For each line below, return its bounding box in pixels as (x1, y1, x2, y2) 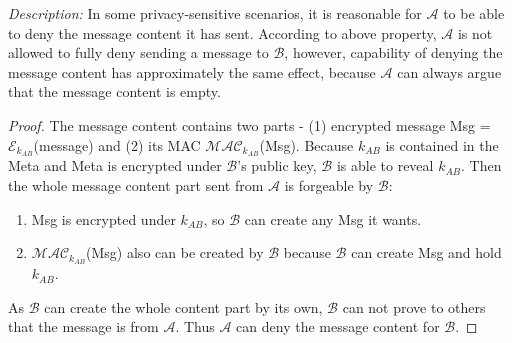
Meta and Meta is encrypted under (8, 155, 222, 176)
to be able (443, 3, 505, 23)
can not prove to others (342, 296, 486, 317)
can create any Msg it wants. (244, 208, 422, 229)
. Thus (175, 316, 215, 337)
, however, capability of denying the (284, 42, 503, 63)
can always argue (397, 61, 502, 82)
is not (457, 22, 493, 43)
